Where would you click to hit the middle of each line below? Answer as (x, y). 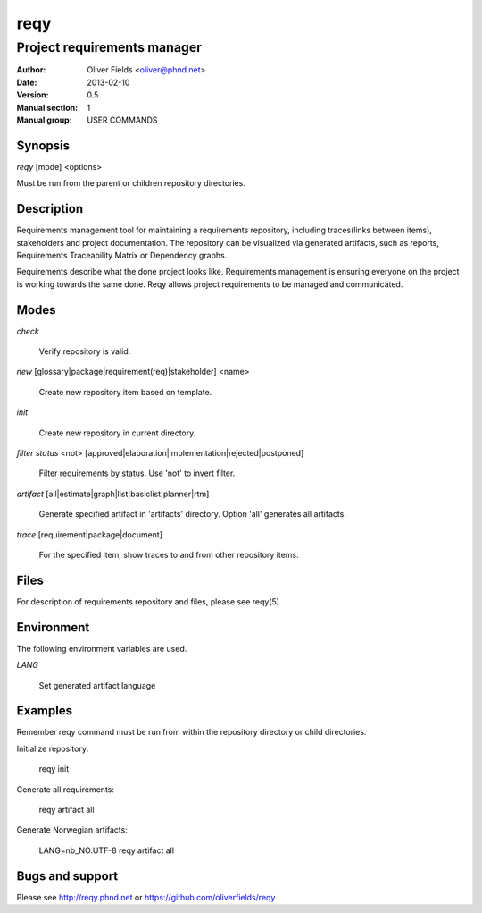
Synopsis (43, 145)
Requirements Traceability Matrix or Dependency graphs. (122, 255)
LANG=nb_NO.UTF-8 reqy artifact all (106, 850)
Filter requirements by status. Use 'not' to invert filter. (137, 473)
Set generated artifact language (97, 685)
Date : (27, 82)
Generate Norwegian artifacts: (72, 830)
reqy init (54, 769)
